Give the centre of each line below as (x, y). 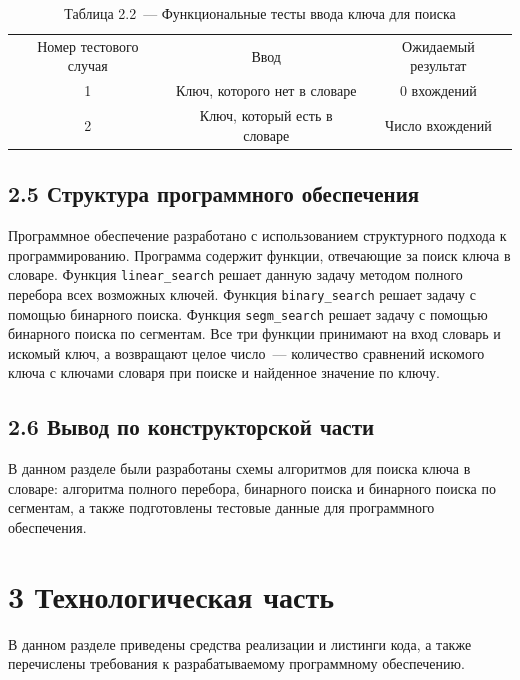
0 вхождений (438, 90)
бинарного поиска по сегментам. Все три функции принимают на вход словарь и (254, 333)
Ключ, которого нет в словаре (266, 90)
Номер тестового (88, 45)
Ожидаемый (438, 45)
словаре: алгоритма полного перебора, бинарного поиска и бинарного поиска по (252, 487)
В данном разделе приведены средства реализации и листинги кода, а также (240, 643)
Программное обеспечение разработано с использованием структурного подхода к (257, 235)
